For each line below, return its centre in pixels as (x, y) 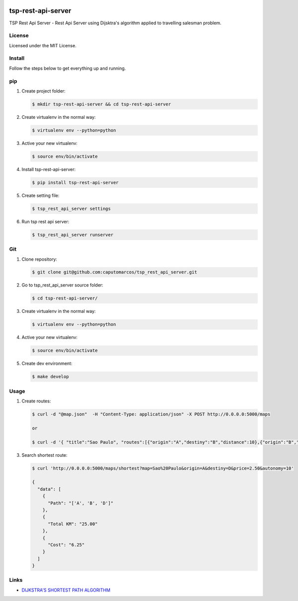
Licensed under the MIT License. (43, 45)
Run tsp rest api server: (45, 221)
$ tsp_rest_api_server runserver (73, 235)
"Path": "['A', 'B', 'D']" (81, 503)
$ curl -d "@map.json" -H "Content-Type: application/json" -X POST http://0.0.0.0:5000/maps (151, 414)
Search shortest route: (44, 455)
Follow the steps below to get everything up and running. (68, 68)
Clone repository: (39, 259)
